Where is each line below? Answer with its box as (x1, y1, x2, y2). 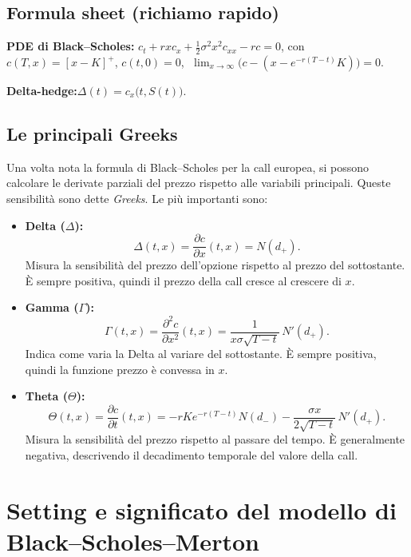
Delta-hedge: (6, 82, 77, 99)
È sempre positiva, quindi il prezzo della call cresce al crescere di (25, 272, 342, 288)
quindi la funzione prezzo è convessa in (25, 360, 215, 377)
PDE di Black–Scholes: (6, 38, 135, 54)
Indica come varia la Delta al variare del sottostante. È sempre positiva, (25, 345, 377, 361)
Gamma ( (25, 299, 79, 316)
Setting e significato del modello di (6, 493, 397, 526)
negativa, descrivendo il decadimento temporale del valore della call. (25, 446, 358, 463)
